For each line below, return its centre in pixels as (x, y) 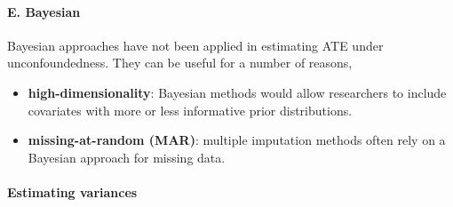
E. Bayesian (44, 11)
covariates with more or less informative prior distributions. (190, 110)
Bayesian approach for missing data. (127, 157)
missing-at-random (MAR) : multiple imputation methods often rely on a (237, 140)
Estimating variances (72, 191)
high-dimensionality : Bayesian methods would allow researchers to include (237, 92)
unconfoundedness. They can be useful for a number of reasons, (180, 63)
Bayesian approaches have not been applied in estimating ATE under (195, 45)
